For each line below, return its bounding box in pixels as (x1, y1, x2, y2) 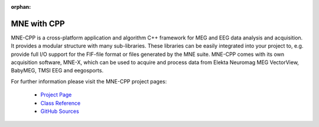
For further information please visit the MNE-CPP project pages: (11, 78, 167, 85)
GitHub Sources (40, 108, 79, 115)
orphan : (11, 4, 31, 10)
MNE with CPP (11, 18, 65, 29)
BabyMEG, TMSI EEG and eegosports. (11, 67, 103, 74)
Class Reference (40, 99, 81, 106)
